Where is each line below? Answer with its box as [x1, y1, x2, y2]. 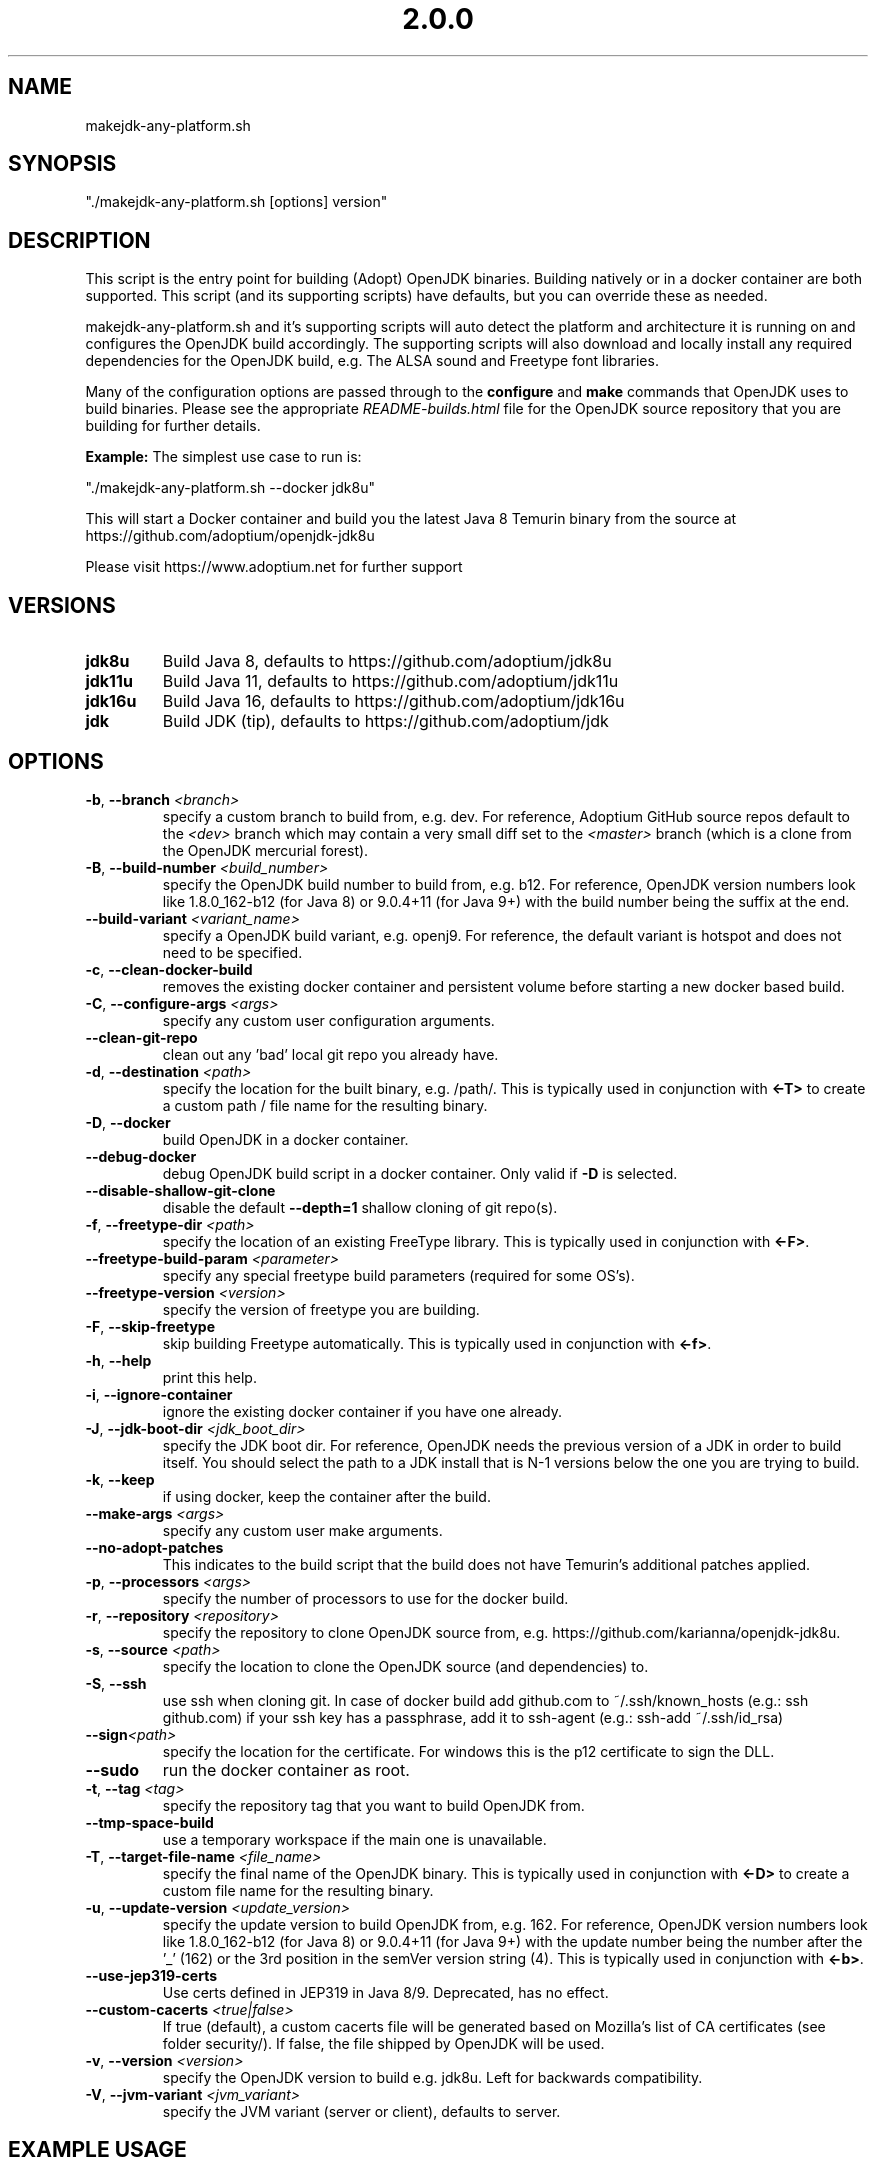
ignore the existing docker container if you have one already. [162, 1402, 562, 1420]
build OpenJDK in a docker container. [162, 1130, 409, 1148]
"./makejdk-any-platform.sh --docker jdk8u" [85, 479, 375, 497]
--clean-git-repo [85, 1028, 198, 1046]
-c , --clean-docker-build [85, 960, 253, 978]
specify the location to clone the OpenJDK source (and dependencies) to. [162, 1657, 649, 1675]
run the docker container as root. [162, 1759, 410, 1780]
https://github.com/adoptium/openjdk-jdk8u [85, 527, 375, 545]
